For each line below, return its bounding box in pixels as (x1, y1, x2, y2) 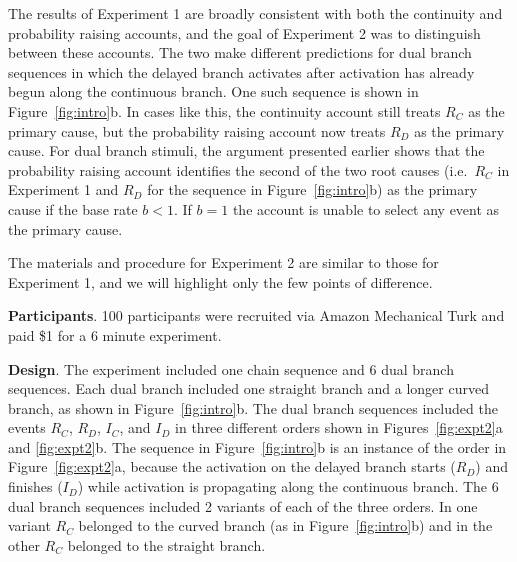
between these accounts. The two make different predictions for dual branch (8, 42, 472, 63)
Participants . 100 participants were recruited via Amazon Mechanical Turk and (8, 305, 505, 326)
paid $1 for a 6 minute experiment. (8, 324, 222, 345)
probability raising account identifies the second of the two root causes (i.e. (8, 159, 468, 180)
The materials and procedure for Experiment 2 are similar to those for (8, 252, 439, 273)
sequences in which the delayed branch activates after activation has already (8, 61, 475, 82)
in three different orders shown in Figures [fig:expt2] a (175, 417, 503, 438)
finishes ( (8, 476, 63, 497)
